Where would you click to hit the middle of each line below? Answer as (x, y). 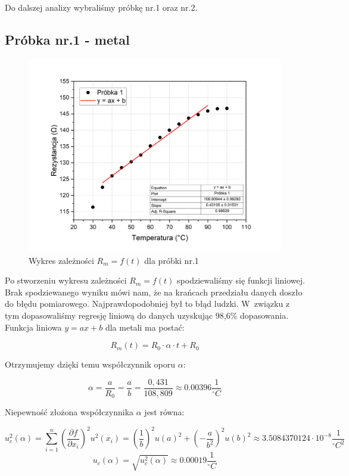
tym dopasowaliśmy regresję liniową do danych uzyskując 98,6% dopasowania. (147, 315)
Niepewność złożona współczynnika (69, 412)
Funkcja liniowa (33, 327)
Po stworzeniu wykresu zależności (66, 280)
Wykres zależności (61, 260)
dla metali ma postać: (145, 327)
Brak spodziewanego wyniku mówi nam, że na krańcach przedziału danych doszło (154, 292)
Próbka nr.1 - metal (67, 39)
